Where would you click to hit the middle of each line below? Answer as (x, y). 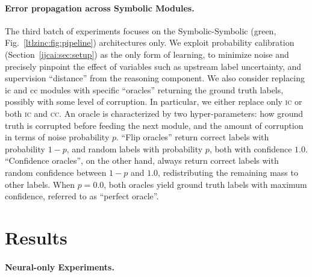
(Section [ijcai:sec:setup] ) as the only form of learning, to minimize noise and (147, 54)
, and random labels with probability (135, 148)
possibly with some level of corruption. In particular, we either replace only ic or (154, 101)
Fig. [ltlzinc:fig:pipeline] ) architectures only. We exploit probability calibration (150, 42)
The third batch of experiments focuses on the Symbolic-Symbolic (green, (141, 30)
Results (36, 237)
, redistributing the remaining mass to (228, 172)
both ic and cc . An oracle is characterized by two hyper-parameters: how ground (154, 113)
